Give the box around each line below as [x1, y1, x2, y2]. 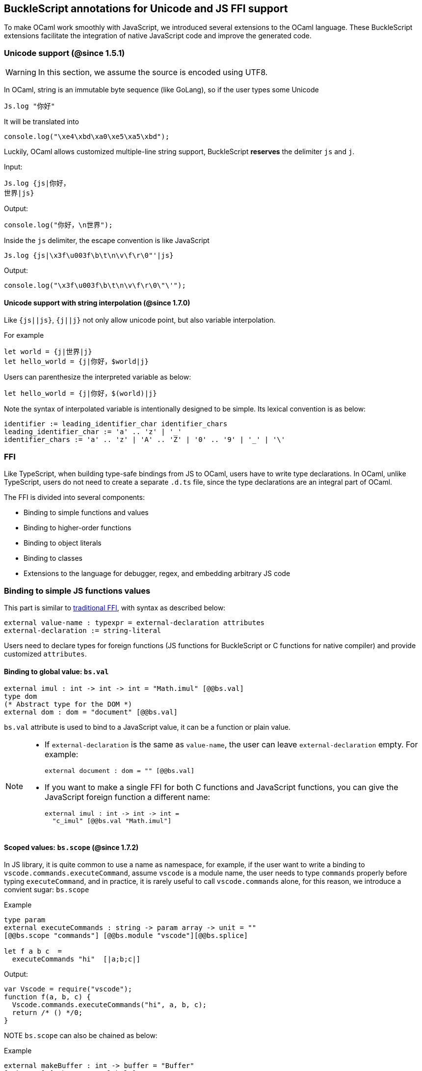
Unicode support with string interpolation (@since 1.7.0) [4, 298, 190, 307]
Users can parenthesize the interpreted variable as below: [4, 373, 191, 382]
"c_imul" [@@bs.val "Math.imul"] [52, 817, 172, 825]
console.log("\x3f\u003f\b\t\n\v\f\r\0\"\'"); [4, 281, 186, 290]
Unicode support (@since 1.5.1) [4, 48, 125, 58]
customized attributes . [4, 649, 87, 658]
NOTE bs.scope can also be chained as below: [4, 1031, 158, 1040]
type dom [4, 692, 37, 701]
